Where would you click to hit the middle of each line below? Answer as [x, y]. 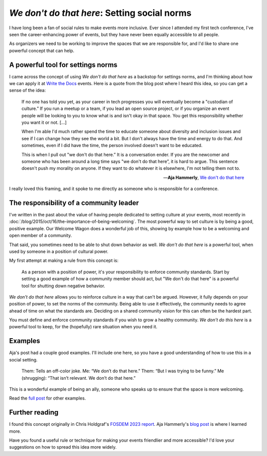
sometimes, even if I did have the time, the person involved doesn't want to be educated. [112, 146]
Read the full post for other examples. [47, 398]
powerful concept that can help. [42, 51]
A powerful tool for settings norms [63, 65]
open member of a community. [41, 236]
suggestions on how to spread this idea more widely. [63, 447]
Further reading [34, 413]
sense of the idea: [27, 90]
